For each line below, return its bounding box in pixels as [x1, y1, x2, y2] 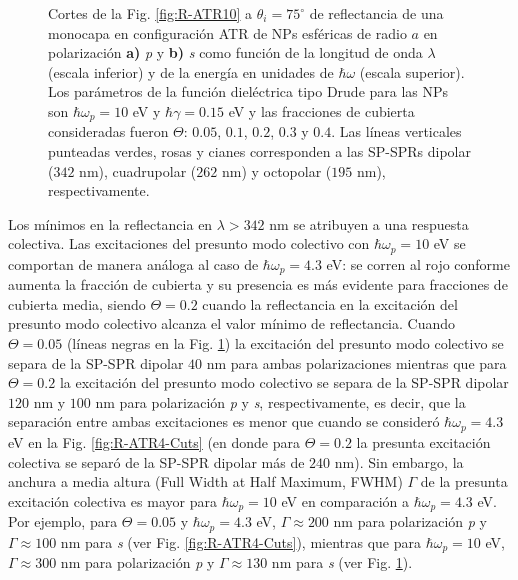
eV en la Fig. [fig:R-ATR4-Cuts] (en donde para [8, 431, 301, 452]
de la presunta [420, 471, 508, 492]
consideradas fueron [48, 121, 169, 142]
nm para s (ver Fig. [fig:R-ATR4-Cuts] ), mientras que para [60, 531, 422, 552]
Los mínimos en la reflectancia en [8, 213, 213, 234]
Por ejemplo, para [8, 511, 118, 532]
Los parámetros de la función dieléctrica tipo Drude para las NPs [48, 81, 449, 102]
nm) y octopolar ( [221, 160, 332, 181]
